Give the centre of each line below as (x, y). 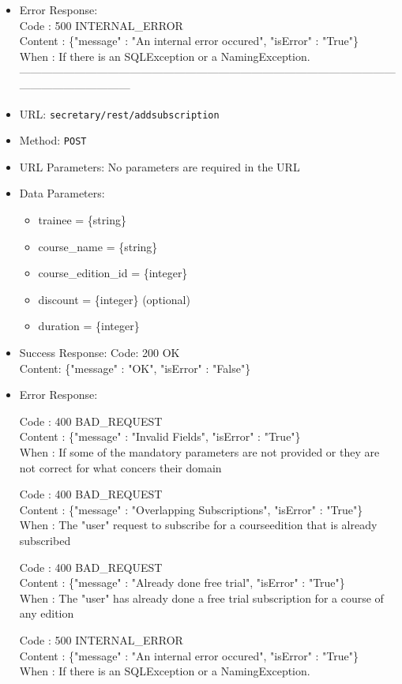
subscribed (45, 540)
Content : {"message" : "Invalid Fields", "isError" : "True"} (160, 436)
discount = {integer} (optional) (114, 299)
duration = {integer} (89, 326)
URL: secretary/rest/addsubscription (119, 113)
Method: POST (53, 140)
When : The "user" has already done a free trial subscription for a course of (201, 598)
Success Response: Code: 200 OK (100, 353)
